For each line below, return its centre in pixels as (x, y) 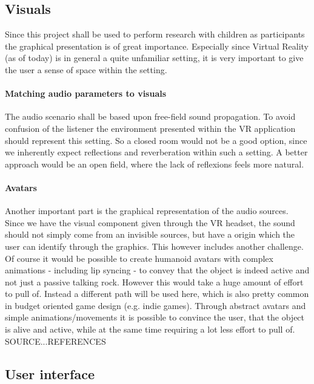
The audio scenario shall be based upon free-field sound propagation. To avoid (150, 116)
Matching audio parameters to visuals (86, 93)
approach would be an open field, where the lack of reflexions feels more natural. (155, 164)
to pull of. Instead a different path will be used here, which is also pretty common (157, 294)
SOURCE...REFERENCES (55, 341)
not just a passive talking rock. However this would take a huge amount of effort (154, 281)
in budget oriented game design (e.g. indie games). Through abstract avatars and (155, 305)
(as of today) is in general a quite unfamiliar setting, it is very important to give (154, 58)
